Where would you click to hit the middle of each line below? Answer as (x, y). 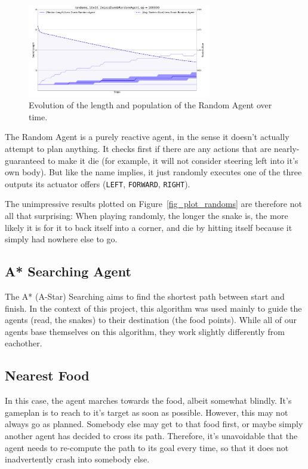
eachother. (24, 343)
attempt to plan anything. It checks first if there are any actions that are (138, 148)
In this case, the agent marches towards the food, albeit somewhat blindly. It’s (148, 401)
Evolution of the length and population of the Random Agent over (150, 105)
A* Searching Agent (68, 271)
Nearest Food (47, 375)
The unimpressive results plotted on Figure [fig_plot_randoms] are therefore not (153, 204)
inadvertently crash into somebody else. (77, 459)
